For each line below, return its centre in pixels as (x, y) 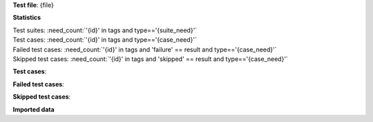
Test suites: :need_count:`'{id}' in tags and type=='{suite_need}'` (105, 30)
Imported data (34, 109)
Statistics (27, 18)
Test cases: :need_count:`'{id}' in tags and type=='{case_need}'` (105, 40)
